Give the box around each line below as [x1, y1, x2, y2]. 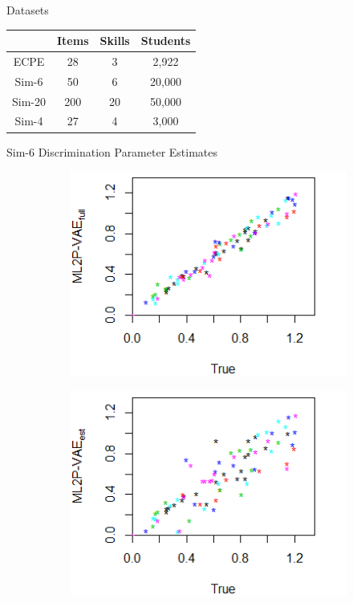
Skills [99, 32, 130, 49]
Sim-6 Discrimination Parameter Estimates [6, 143, 218, 160]
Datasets [6, 2, 49, 18]
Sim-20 [12, 92, 46, 109]
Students [140, 32, 191, 49]
